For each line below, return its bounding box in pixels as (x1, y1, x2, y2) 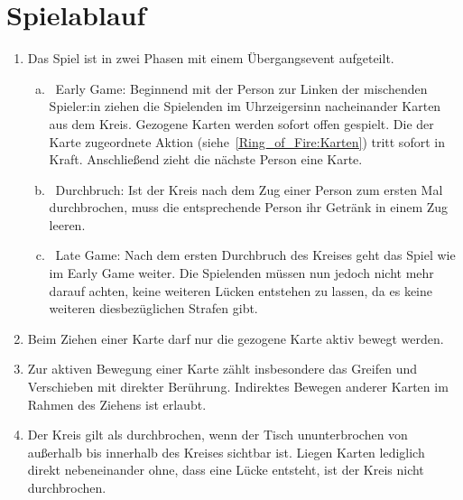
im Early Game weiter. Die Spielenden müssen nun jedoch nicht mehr (49, 264, 434, 282)
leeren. (49, 215, 86, 234)
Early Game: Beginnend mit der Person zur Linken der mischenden (55, 79, 428, 97)
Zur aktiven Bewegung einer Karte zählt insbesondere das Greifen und (27, 359, 418, 378)
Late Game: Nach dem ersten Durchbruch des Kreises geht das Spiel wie (55, 245, 456, 264)
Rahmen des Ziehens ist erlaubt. (27, 394, 207, 413)
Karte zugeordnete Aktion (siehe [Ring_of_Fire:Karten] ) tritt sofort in (49, 132, 445, 151)
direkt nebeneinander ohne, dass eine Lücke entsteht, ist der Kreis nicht (27, 460, 424, 479)
